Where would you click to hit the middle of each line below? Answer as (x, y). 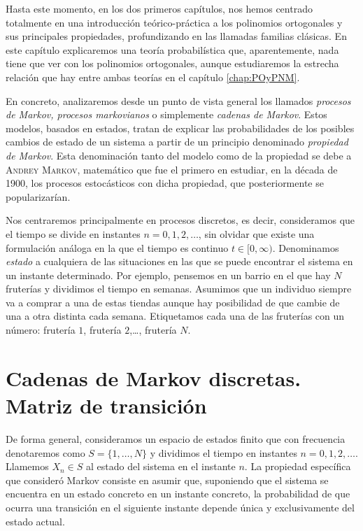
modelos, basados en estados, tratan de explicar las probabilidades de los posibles (180, 128)
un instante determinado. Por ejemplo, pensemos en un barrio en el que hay (168, 275)
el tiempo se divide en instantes (73, 233)
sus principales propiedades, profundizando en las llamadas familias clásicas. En (176, 36)
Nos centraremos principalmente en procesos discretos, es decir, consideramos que (180, 220)
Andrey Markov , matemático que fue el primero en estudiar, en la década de (172, 169)
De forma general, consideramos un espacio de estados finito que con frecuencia (176, 438)
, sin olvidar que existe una (256, 233)
